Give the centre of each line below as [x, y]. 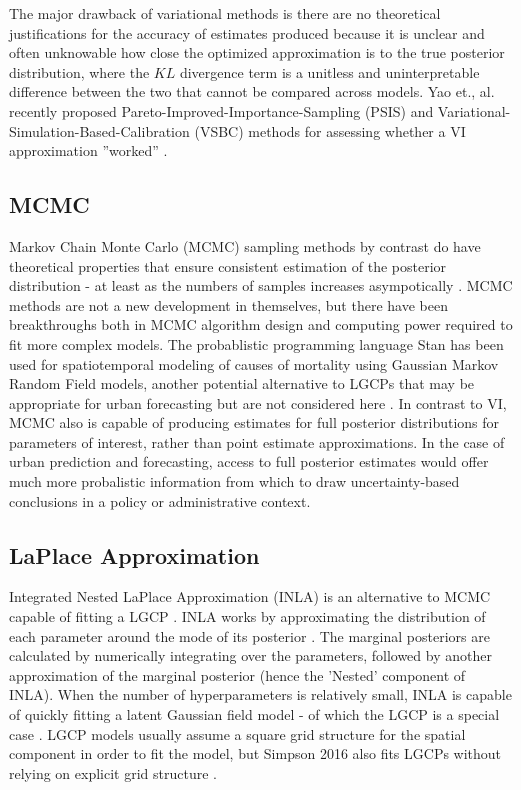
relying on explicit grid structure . [113, 772]
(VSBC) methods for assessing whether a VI [330, 130]
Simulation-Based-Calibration [99, 130]
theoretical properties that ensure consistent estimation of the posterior [228, 265]
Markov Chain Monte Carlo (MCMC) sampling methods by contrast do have [245, 245]
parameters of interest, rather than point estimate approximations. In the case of [257, 441]
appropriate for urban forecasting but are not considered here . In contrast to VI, [258, 402]
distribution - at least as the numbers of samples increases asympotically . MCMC [261, 285]
